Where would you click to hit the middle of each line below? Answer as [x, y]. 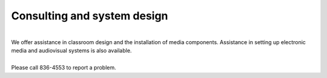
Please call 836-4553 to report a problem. [64, 68]
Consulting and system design [90, 16]
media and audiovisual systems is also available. [71, 51]
